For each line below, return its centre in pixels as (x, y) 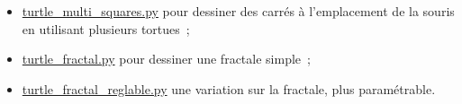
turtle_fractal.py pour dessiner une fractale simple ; (166, 59)
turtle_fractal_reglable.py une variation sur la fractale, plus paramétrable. (229, 88)
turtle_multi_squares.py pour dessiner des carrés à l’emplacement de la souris (238, 11)
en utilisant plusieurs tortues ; (106, 28)
